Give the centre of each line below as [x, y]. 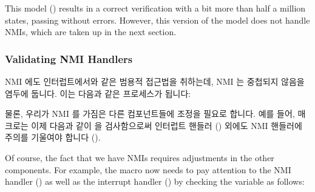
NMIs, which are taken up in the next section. [91, 32]
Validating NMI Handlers [69, 58]
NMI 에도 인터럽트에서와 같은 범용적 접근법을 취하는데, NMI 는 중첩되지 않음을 [155, 81]
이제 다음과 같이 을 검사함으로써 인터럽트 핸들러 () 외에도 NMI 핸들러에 [167, 125]
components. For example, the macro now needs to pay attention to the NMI [148, 169]
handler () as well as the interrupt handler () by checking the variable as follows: [155, 181]
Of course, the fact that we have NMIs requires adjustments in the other [140, 157]
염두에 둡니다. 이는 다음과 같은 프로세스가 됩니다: [98, 93]
